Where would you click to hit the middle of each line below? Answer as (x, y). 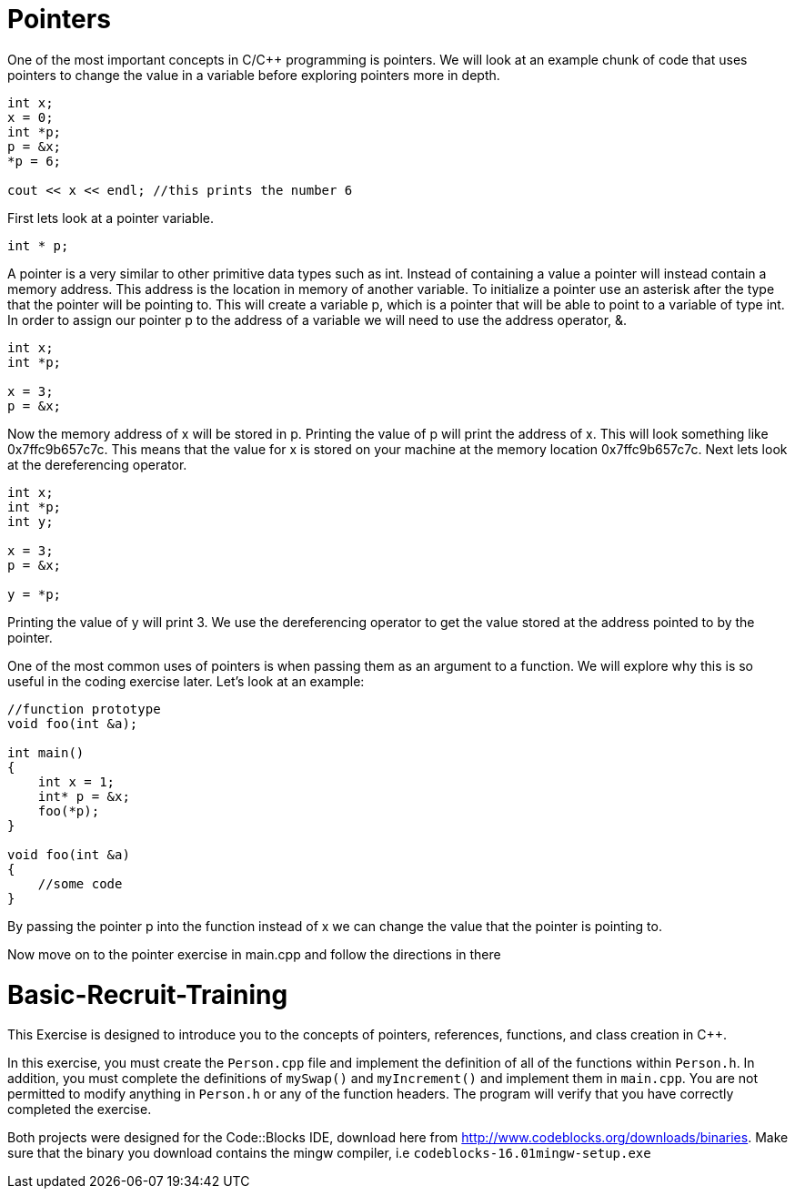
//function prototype (84, 709)
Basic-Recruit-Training (148, 994)
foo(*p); (69, 811)
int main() (46, 752)
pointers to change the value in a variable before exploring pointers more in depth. (254, 75)
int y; (30, 521)
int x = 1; (76, 781)
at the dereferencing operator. (97, 464)
